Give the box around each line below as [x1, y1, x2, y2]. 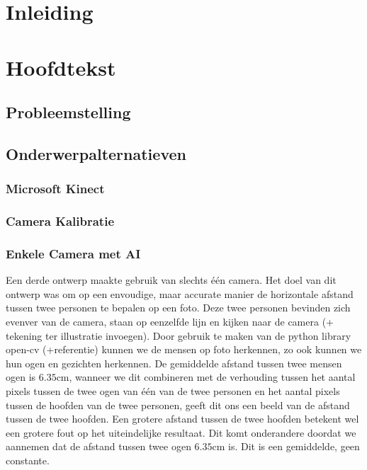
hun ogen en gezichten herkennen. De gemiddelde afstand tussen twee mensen [6, 355, 342, 370]
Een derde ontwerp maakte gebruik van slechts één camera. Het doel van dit [6, 273, 337, 287]
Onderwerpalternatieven [6, 142, 186, 164]
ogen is [6, 369, 36, 384]
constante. [6, 452, 50, 467]
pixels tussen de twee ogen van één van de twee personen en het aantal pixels [6, 383, 340, 398]
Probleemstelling [6, 101, 131, 123]
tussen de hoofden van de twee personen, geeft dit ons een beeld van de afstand [6, 397, 350, 412]
